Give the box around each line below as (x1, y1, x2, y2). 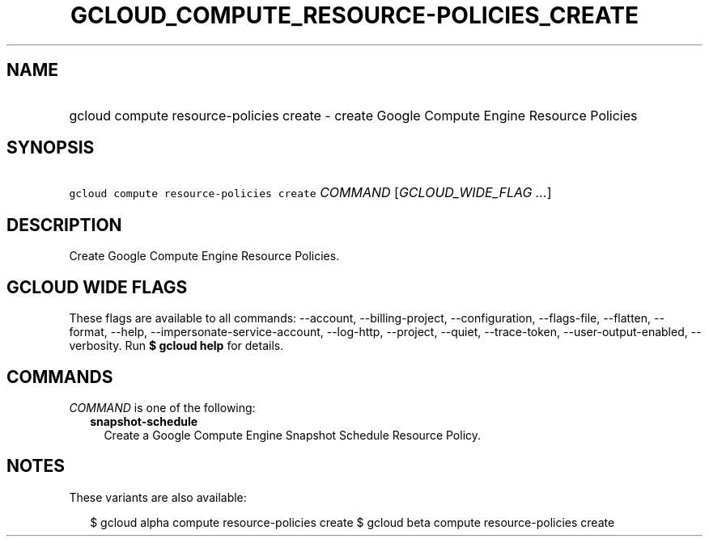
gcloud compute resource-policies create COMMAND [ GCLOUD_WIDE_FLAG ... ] (69, 184, 552, 201)
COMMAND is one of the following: (69, 400, 256, 415)
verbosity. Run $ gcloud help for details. (69, 339, 284, 353)
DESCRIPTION (6, 214, 122, 235)
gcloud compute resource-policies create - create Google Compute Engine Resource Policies (69, 107, 638, 124)
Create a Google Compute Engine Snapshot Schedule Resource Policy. (104, 427, 482, 442)
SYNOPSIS (6, 137, 95, 158)
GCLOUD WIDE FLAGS (6, 276, 188, 297)
